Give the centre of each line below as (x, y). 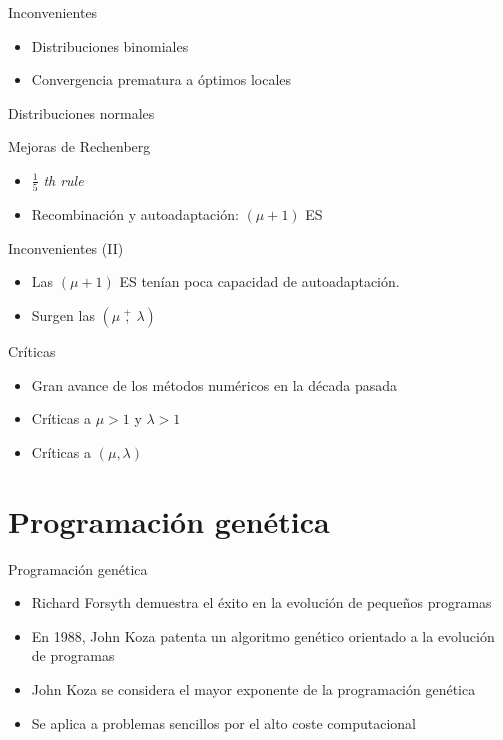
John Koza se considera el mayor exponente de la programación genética (253, 688)
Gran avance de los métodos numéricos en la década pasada (214, 384)
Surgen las (63, 315)
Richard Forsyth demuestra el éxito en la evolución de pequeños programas (261, 602)
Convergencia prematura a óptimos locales (161, 79)
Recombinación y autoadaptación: (135, 214)
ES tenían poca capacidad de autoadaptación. (259, 281)
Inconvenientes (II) (66, 247)
